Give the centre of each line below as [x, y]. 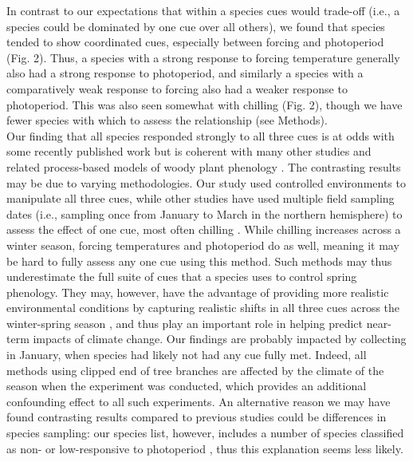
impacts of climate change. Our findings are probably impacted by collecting [220, 339]
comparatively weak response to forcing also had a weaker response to [177, 88]
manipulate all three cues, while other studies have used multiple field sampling [201, 198]
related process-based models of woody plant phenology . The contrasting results [204, 166]
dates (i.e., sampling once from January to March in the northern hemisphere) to [205, 213]
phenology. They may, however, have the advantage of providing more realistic [198, 292]
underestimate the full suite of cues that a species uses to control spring [182, 276]
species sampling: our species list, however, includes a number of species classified [205, 433]
